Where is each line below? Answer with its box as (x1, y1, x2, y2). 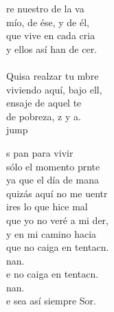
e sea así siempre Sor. (6, 293, 96, 308)
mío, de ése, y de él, (6, 14, 89, 29)
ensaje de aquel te (6, 96, 82, 110)
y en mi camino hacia (6, 226, 97, 241)
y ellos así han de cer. (6, 41, 98, 56)
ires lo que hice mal (6, 199, 88, 214)
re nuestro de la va (6, 1, 84, 15)
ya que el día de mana (6, 172, 99, 187)
